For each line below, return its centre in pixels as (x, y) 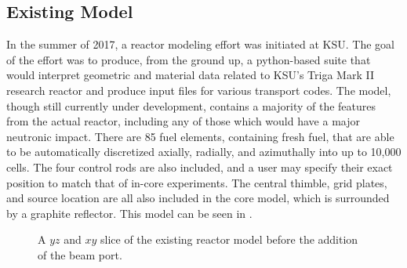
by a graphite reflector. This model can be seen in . (129, 213)
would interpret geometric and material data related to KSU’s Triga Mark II (190, 75)
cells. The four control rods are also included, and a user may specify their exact (200, 167)
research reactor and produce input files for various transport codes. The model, (199, 90)
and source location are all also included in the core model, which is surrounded (198, 198)
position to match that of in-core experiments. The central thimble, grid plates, (197, 182)
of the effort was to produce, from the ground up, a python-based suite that (189, 59)
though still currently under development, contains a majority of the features (191, 105)
